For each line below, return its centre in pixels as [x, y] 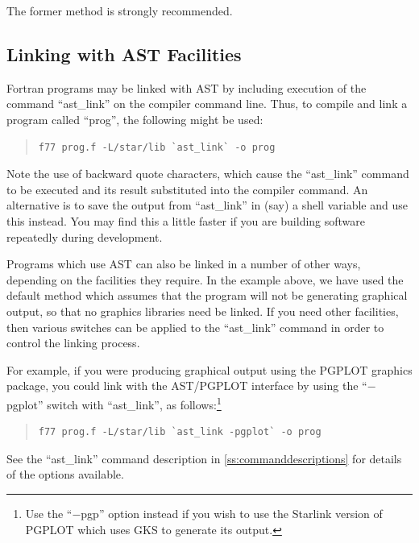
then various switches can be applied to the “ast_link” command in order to [195, 327]
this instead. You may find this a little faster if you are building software [186, 220]
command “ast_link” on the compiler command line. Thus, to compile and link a [207, 104]
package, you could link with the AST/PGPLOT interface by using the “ [187, 385]
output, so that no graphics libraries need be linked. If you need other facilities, [203, 311]
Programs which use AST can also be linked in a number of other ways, [184, 264]
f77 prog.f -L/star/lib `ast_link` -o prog [157, 147]
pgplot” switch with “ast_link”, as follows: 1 [114, 403]
